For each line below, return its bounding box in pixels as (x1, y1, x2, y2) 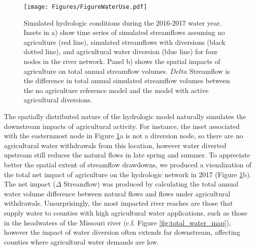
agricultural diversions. (24, 94, 93, 105)
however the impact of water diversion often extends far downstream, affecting (4, 227, 240, 237)
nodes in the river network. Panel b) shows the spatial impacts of (24, 56, 221, 66)
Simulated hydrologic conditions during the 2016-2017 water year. (24, 17, 222, 28)
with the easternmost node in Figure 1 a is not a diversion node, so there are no (4, 130, 243, 141)
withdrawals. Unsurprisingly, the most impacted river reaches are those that (4, 198, 233, 208)
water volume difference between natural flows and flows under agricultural (4, 188, 230, 198)
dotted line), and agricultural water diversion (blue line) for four (24, 46, 218, 57)
